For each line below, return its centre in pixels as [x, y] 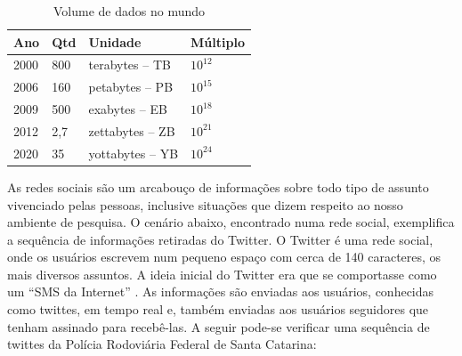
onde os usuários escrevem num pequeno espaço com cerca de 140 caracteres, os [224, 257]
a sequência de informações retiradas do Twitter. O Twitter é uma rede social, [220, 239]
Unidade [115, 41]
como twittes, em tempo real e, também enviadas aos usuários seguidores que [218, 309]
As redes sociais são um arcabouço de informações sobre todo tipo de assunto [218, 186]
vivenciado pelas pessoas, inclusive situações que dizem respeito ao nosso [205, 204]
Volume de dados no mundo [129, 11]
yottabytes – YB [134, 153]
